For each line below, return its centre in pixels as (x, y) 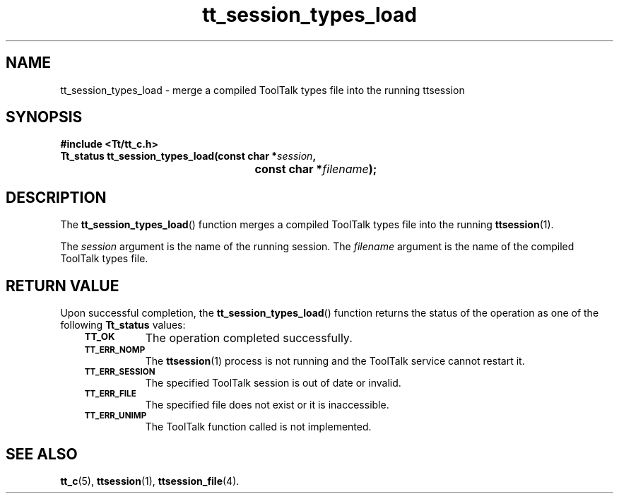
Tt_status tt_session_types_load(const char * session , (188, 156)
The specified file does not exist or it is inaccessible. (267, 405)
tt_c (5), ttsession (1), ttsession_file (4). (150, 481)
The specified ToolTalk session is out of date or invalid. (273, 383)
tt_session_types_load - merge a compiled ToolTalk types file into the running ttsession (263, 90)
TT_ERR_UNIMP (116, 416)
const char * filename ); (316, 169)
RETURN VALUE (63, 286)
